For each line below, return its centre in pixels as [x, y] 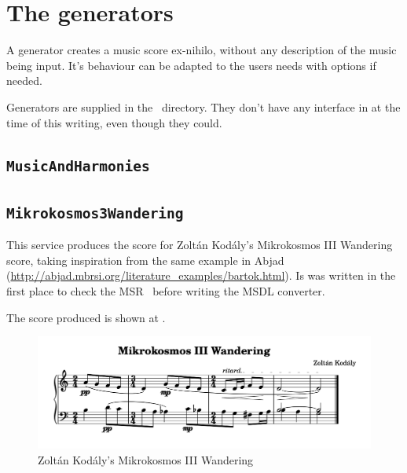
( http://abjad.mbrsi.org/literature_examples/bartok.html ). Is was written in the [201, 275]
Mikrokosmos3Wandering [95, 213]
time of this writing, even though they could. [114, 122]
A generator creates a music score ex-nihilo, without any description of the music [202, 50]
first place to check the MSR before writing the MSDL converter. [166, 291]
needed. [24, 81]
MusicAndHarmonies [78, 167]
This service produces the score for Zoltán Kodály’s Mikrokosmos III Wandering [200, 245]
